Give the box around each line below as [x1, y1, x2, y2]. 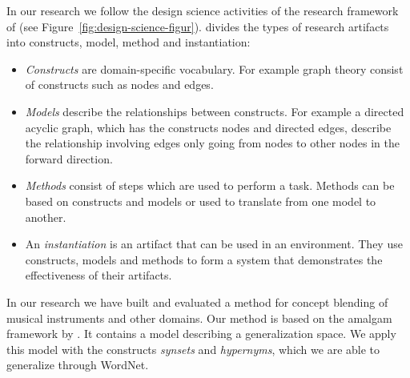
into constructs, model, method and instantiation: [6, 34, 251, 50]
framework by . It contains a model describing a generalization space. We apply [6, 325, 396, 342]
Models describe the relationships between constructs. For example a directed [25, 103, 404, 119]
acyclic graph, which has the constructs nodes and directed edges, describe [25, 119, 392, 135]
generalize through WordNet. [6, 356, 149, 373]
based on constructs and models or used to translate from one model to [25, 192, 376, 209]
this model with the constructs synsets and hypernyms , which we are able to [6, 340, 380, 357]
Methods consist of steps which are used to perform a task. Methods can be [25, 177, 395, 194]
